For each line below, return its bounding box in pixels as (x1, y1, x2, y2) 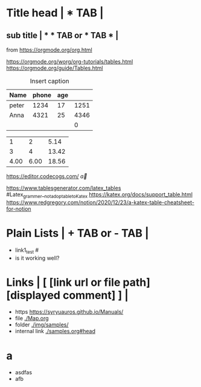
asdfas (14, 369, 32, 376)
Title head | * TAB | (6, 6, 104, 20)
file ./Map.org (14, 315, 49, 322)
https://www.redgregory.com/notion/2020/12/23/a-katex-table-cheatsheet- (6, 199, 195, 206)
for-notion (6, 205, 31, 212)
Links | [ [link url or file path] (6, 276, 151, 289)
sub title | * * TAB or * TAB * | (6, 30, 119, 41)
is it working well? (14, 254, 60, 262)
